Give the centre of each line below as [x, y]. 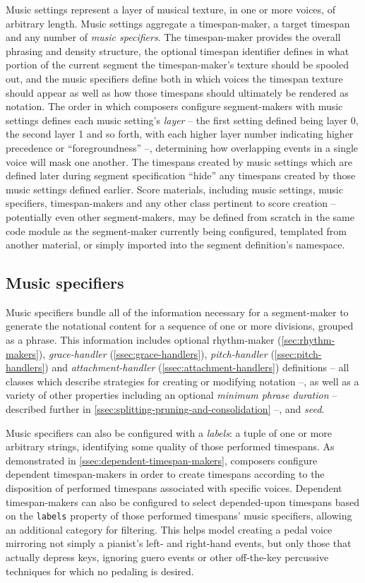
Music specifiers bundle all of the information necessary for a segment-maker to [177, 312]
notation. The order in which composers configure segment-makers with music [174, 106]
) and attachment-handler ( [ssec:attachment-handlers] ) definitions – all [197, 367]
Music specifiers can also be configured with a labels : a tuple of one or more [169, 432]
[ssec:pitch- [298, 353]
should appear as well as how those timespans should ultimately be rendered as [177, 92]
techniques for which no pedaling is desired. [100, 571]
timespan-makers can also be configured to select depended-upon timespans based [183, 501]
